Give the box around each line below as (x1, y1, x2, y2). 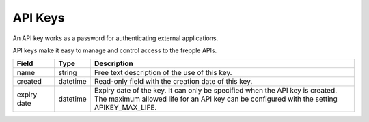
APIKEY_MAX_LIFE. (94, 103, 157, 112)
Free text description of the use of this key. (94, 68, 232, 78)
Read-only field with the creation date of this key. (94, 77, 253, 87)
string (58, 68, 77, 78)
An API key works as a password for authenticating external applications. (12, 34, 219, 42)
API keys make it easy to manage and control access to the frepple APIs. (12, 46, 217, 55)
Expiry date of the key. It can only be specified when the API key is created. (94, 86, 338, 95)
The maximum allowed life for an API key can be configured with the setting (94, 94, 338, 104)
